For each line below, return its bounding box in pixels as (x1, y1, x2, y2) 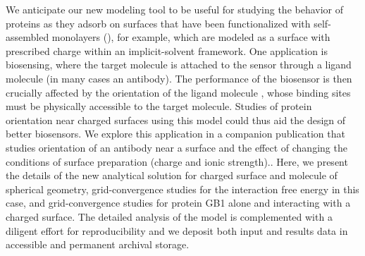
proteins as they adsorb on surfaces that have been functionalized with (6, 16, 311, 30)
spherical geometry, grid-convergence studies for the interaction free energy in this (6, 181, 359, 196)
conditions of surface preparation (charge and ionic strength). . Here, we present (6, 154, 348, 169)
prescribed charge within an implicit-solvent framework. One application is (6, 43, 328, 58)
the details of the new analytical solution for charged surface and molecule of (6, 168, 338, 183)
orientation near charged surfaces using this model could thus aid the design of (6, 112, 346, 127)
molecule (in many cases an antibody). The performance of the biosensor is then (6, 71, 352, 85)
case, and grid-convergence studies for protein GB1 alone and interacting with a (6, 195, 351, 210)
